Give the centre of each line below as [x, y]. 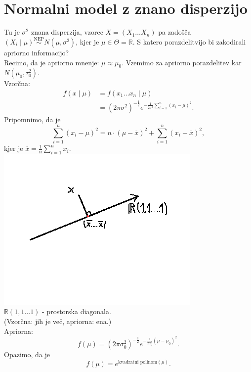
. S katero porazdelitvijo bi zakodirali [189, 41]
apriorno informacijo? [37, 52]
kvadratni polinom [138, 362]
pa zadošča [175, 32]
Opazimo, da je [27, 354]
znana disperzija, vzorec [67, 32]
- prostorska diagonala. [77, 311]
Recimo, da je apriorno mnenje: [52, 62]
